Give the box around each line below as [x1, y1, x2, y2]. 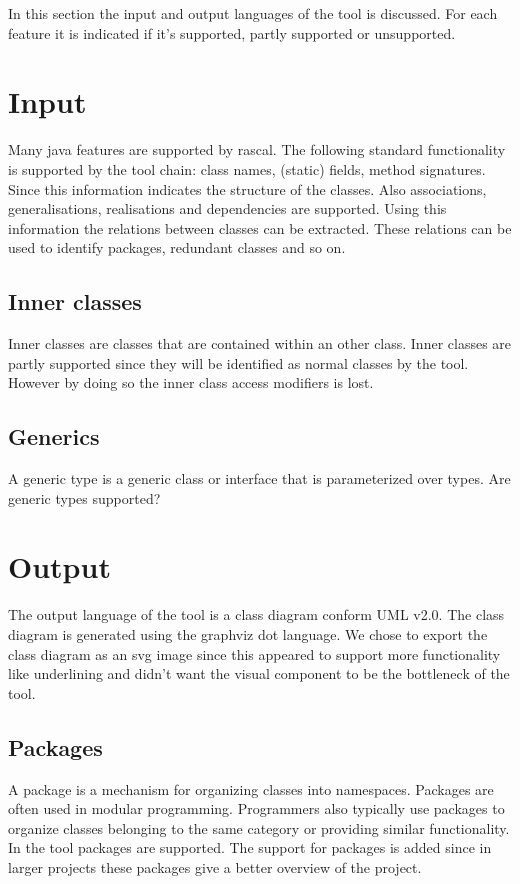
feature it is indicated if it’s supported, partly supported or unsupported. [8, 22, 456, 43]
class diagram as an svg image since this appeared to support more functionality [8, 643, 501, 664]
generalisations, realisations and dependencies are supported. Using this [8, 198, 447, 219]
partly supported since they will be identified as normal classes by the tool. [8, 352, 469, 373]
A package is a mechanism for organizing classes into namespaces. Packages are [8, 778, 494, 799]
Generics [8, 421, 100, 452]
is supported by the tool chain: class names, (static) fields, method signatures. [8, 158, 486, 179]
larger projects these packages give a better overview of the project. [8, 856, 422, 877]
